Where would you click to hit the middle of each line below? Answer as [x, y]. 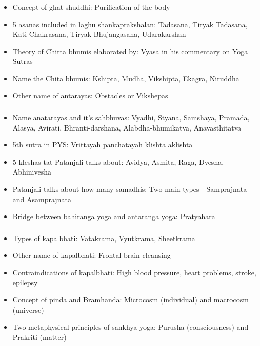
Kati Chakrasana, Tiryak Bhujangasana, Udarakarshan [99, 34]
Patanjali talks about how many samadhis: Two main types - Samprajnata [130, 189]
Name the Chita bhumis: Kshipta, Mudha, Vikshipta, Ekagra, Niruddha [126, 78]
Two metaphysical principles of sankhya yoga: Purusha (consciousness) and [131, 327]
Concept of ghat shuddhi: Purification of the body [91, 6]
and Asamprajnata [42, 199]
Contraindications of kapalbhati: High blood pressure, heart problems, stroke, [134, 272]
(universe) [28, 309]
